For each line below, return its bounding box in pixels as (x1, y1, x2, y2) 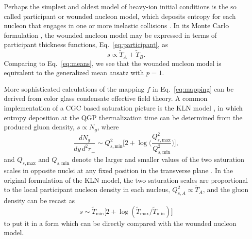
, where (97, 122, 119, 132)
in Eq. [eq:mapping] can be (152, 83, 234, 94)
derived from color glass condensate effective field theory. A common (4, 93, 208, 103)
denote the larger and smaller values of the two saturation (72, 154, 245, 164)
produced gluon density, (4, 122, 75, 132)
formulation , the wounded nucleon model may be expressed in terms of (4, 30, 217, 40)
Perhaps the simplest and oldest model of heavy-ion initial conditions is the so (4, 1, 237, 11)
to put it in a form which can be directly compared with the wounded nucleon (4, 218, 236, 228)
